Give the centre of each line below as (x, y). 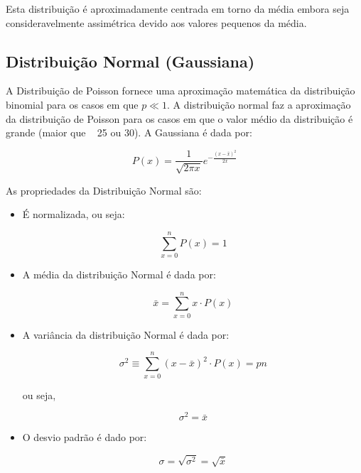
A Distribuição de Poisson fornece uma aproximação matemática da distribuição (180, 91)
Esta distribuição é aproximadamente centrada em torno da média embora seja (178, 9)
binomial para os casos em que (72, 104)
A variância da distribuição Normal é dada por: (126, 334)
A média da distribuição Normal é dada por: (119, 274)
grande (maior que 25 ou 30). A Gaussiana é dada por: (129, 132)
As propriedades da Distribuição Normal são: (104, 190)
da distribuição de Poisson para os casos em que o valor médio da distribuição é (179, 118)
